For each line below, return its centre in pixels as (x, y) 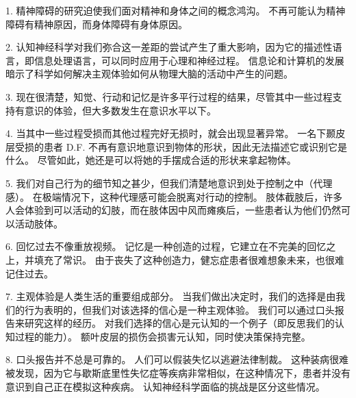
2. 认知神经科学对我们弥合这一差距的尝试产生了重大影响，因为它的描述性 (169, 47)
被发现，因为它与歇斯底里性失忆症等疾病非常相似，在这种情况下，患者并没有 (178, 373)
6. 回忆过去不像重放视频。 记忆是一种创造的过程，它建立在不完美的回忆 (166, 246)
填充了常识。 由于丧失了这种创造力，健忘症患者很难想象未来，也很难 (189, 259)
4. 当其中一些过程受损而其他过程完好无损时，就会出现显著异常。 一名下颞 (171, 133)
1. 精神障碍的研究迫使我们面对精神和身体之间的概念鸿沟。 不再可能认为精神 (176, 10)
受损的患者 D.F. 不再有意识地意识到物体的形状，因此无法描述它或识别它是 (181, 146)
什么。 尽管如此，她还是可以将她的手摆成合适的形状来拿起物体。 (151, 160)
